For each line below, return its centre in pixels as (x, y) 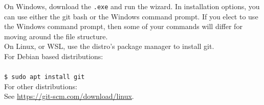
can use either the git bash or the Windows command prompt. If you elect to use (131, 16)
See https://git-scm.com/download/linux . (69, 96)
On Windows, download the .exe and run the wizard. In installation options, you (132, 6)
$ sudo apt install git (45, 77)
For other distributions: (41, 86)
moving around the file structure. (56, 36)
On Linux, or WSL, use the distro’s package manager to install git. (109, 46)
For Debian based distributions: (54, 56)
